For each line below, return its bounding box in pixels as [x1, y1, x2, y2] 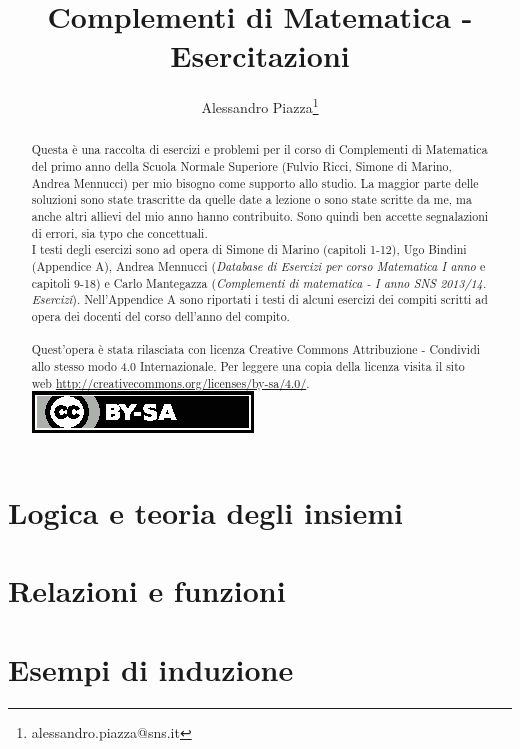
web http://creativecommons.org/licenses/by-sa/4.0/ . [31, 374, 310, 391]
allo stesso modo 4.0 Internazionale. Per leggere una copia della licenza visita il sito [31, 357, 465, 374]
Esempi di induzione [8, 648, 294, 689]
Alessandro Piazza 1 [201, 94, 319, 117]
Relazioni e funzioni [8, 570, 286, 611]
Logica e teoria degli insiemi [8, 491, 403, 532]
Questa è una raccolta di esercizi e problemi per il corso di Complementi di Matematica [31, 141, 488, 158]
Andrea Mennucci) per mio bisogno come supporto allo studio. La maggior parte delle [31, 174, 479, 191]
